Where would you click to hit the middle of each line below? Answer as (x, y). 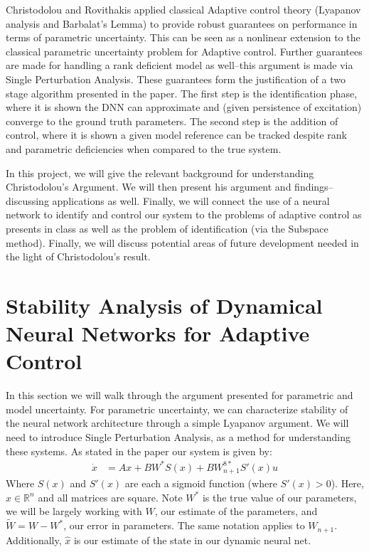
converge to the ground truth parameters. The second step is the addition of (172, 121)
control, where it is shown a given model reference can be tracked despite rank (176, 135)
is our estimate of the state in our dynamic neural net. (192, 540)
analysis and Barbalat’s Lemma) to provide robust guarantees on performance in (182, 23)
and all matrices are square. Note (110, 497)
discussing (27, 200)
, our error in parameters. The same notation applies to (184, 525)
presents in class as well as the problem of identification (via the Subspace (167, 228)
